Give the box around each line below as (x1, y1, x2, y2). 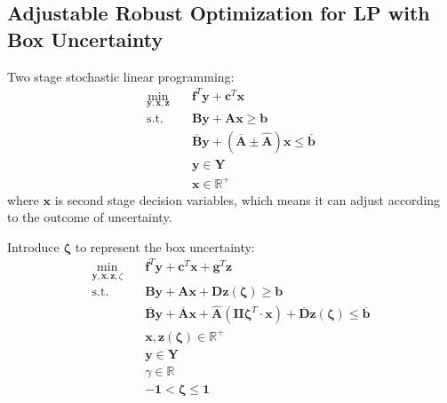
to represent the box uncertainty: (75, 237, 255, 256)
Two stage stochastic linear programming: (7, 67, 235, 85)
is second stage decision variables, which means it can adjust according (54, 190, 441, 209)
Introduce (7, 237, 60, 256)
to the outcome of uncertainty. (7, 208, 172, 226)
